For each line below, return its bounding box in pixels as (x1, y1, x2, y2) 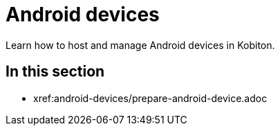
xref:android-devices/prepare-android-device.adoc (33, 92, 268, 104)
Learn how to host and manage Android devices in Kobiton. (6, 39, 275, 51)
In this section (6, 63, 105, 81)
